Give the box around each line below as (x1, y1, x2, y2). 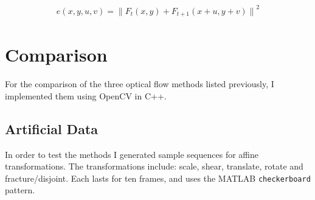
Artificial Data (5, 119, 99, 138)
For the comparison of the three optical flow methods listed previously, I (5, 77, 274, 90)
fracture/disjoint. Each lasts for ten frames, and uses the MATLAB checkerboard (5, 171, 311, 184)
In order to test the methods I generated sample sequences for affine (5, 148, 258, 160)
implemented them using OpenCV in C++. (5, 89, 167, 102)
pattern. (5, 184, 35, 196)
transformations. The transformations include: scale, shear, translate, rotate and (5, 160, 303, 173)
